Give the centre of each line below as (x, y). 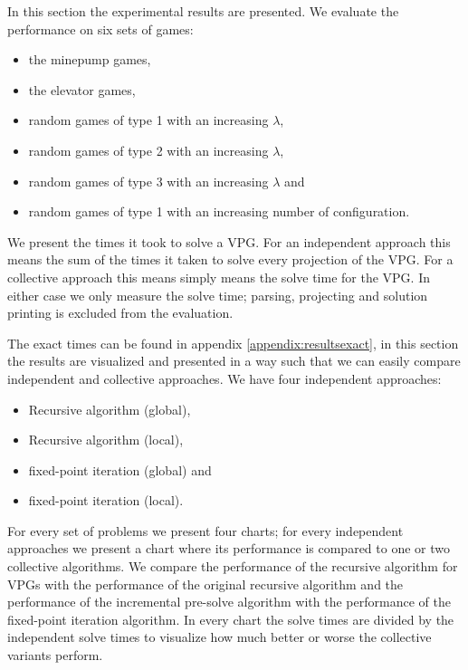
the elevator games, (82, 89)
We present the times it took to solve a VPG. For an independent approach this (229, 241)
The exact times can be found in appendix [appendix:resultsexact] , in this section (233, 343)
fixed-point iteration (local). (106, 500)
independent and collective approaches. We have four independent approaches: (224, 378)
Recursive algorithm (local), (106, 440)
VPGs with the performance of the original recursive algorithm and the (205, 584)
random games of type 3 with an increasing (148, 181)
